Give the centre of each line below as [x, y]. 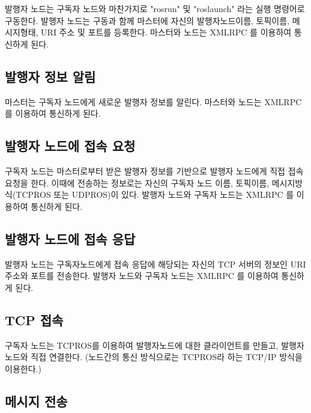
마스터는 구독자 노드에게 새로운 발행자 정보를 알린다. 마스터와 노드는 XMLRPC [153, 101]
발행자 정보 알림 [50, 76]
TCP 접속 [34, 320]
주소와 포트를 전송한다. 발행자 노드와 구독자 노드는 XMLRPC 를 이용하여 [142, 276]
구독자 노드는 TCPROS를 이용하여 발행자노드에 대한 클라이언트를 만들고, [142, 345]
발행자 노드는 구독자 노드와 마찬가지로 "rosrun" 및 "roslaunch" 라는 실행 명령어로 [155, 8]
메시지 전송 [36, 401]
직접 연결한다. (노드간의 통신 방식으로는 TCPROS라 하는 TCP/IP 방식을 [167, 357]
